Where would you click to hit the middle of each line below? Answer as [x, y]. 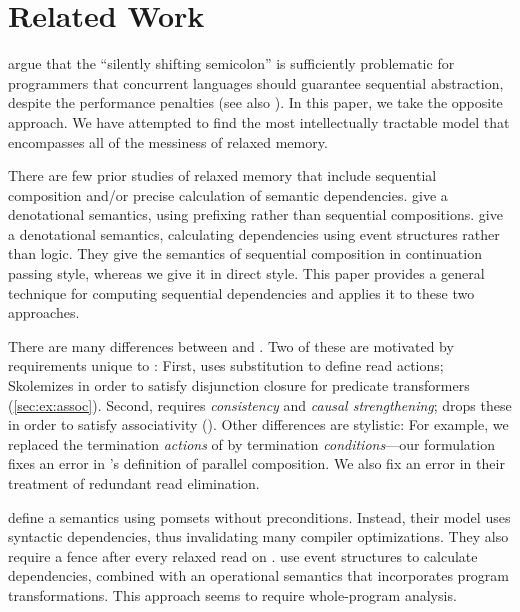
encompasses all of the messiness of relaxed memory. [168, 141]
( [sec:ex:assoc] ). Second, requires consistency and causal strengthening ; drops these [260, 404]
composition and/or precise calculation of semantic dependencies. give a [228, 194]
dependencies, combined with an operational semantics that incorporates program [259, 575]
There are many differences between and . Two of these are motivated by [231, 345]
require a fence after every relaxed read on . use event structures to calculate [243, 555]
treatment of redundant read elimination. [134, 483]
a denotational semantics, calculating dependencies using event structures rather [254, 233]
